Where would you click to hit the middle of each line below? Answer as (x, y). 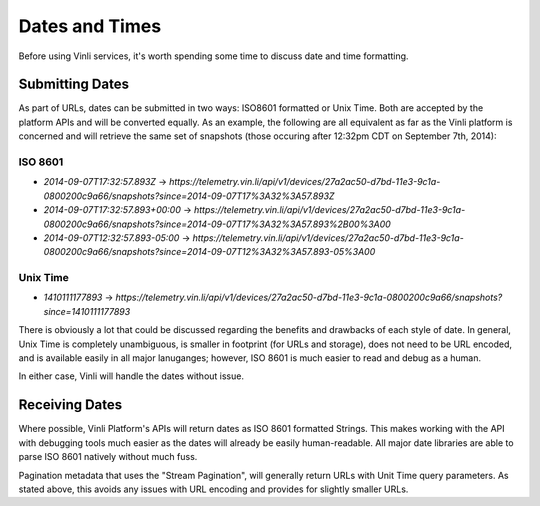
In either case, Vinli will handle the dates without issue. (131, 376)
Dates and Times (90, 26)
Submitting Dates (74, 84)
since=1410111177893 (87, 311)
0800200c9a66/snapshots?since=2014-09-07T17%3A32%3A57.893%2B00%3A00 (217, 224)
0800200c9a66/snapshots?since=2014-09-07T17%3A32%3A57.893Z (189, 196)
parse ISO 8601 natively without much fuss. (108, 457)
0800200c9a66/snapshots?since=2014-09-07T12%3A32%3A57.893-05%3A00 (209, 252)
